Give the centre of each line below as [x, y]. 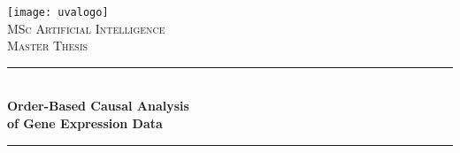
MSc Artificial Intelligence [86, 28]
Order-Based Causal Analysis [98, 106]
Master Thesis [48, 46]
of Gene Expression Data [85, 123]
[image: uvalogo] [58, 12]
